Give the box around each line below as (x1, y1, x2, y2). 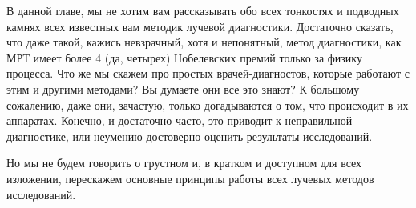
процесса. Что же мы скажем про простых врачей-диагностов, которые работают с (6, 65, 410, 82)
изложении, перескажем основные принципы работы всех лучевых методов (6, 170, 374, 186)
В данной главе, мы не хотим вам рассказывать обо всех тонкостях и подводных (6, 2, 399, 18)
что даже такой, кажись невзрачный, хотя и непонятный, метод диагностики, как (6, 34, 402, 50)
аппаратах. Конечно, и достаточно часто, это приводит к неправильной (6, 112, 353, 129)
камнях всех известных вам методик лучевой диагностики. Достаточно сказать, (6, 18, 394, 34)
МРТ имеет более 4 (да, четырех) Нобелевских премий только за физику (6, 49, 362, 66)
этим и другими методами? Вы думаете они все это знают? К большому (6, 80, 360, 97)
